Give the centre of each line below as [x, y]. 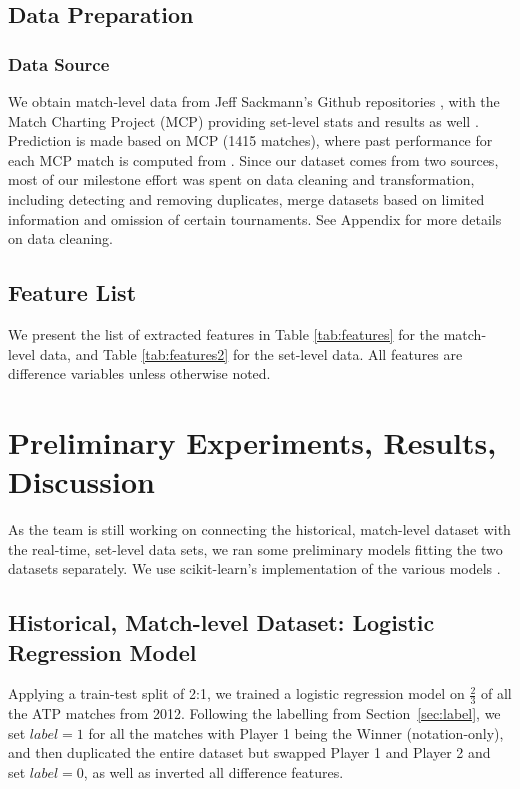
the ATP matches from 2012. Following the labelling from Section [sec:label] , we [254, 713]
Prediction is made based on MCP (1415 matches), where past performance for [250, 140]
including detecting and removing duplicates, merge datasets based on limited [246, 198]
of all [496, 693]
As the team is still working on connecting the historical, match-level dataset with [259, 529]
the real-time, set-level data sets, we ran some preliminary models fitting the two [255, 548]
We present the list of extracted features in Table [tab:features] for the [224, 333]
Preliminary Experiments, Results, [252, 441]
